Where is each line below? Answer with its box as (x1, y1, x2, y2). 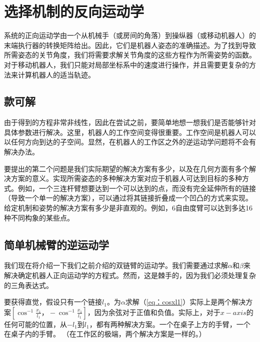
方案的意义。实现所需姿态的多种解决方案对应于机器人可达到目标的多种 (10, 173, 242, 183)
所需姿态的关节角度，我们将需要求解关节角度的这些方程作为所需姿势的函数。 (4, 49, 256, 60)
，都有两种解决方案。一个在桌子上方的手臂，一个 (89, 318, 250, 329)
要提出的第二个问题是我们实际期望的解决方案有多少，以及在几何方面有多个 (4, 163, 249, 173)
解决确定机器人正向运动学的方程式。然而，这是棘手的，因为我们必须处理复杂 (4, 270, 256, 280)
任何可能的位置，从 (4, 318, 67, 329)
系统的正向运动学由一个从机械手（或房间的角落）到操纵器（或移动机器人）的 (4, 30, 256, 40)
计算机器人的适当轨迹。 (17, 69, 95, 79)
